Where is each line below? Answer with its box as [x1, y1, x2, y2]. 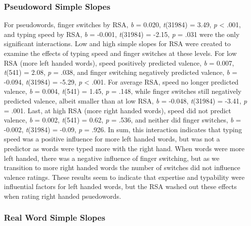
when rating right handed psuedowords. [4, 191, 121, 201]
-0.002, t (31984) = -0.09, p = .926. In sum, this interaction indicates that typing [4, 124, 242, 134]
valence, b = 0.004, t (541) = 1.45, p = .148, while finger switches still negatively [4, 86, 242, 96]
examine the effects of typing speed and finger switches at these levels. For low [4, 48, 237, 58]
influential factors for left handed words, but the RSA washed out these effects [4, 181, 237, 191]
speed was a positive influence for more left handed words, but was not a [4, 134, 220, 144]
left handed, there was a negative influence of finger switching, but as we [4, 153, 220, 163]
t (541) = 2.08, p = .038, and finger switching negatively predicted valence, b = [4, 67, 237, 77]
